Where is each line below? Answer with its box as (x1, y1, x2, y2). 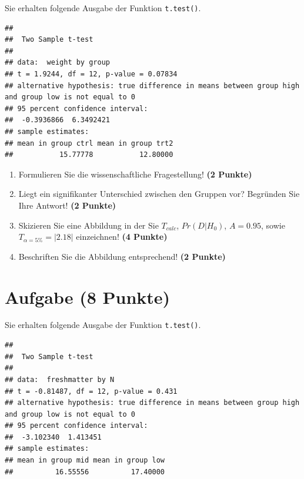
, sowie (260, 219, 285, 231)
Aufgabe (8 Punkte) (5, 284, 171, 309)
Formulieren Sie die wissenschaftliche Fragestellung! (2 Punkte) (18, 168, 252, 180)
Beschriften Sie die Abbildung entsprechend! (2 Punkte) (18, 250, 226, 262)
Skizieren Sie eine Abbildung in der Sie (18, 219, 159, 231)
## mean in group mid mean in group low (5, 456, 165, 465)
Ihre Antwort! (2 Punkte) (18, 199, 116, 211)
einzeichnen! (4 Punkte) (76, 230, 168, 243)
